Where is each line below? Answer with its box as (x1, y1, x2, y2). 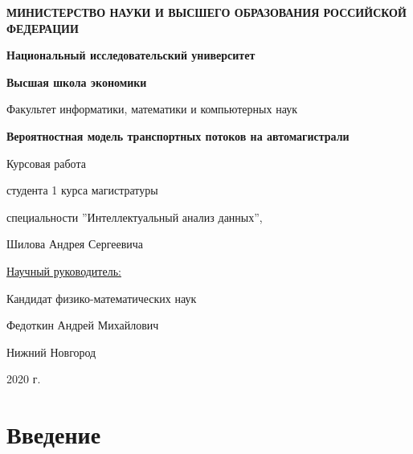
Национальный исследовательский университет (6, 47, 256, 63)
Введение (6, 418, 101, 451)
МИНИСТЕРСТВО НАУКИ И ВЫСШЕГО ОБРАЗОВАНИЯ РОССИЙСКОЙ (6, 4, 407, 20)
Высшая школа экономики (6, 73, 147, 90)
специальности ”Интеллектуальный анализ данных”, (6, 208, 263, 225)
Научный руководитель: (6, 262, 121, 279)
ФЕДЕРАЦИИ (6, 19, 79, 36)
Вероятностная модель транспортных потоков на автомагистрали (6, 127, 350, 144)
